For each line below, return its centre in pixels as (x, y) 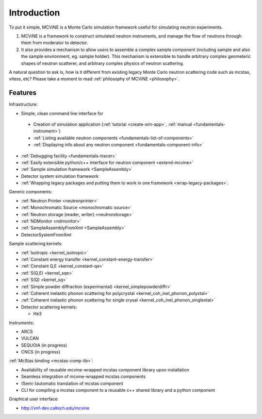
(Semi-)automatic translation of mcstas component (72, 383)
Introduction (34, 13)
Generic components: (31, 192)
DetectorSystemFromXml (46, 235)
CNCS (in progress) (41, 352)
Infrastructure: (23, 104)
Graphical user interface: (34, 399)
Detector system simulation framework (60, 176)
